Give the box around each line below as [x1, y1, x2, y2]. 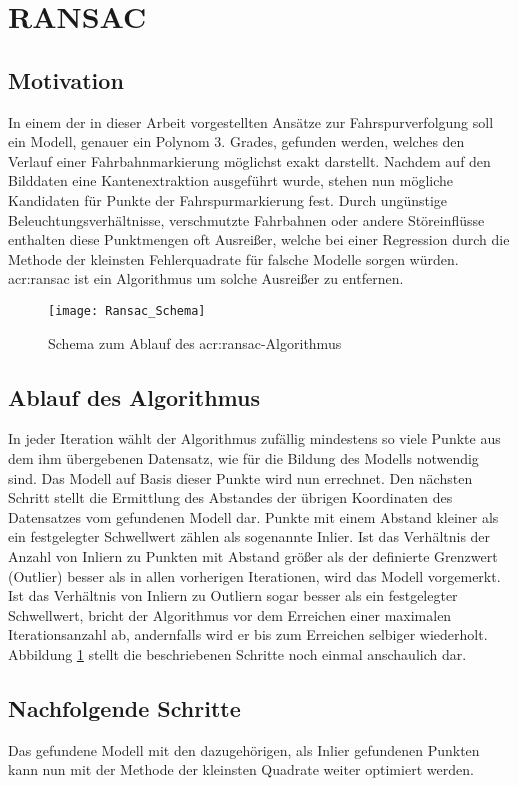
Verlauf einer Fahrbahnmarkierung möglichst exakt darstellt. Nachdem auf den [8, 150, 491, 171]
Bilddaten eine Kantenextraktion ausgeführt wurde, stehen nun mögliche [8, 170, 454, 191]
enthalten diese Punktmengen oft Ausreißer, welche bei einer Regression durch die [8, 229, 510, 250]
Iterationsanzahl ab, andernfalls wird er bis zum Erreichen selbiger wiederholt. [8, 624, 488, 645]
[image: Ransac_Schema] [48, 303, 206, 318]
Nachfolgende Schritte [8, 692, 241, 723]
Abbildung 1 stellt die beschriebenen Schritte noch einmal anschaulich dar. [8, 643, 467, 664]
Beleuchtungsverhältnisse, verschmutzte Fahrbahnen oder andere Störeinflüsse [8, 209, 485, 230]
